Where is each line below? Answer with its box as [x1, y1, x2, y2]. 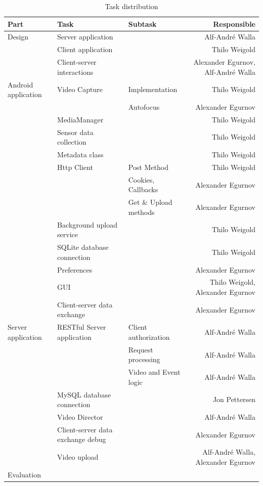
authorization [128, 331, 170, 342]
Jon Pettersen [212, 394, 255, 405]
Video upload [57, 452, 99, 462]
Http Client [57, 161, 93, 172]
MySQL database [57, 389, 111, 400]
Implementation [128, 84, 178, 95]
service [57, 229, 78, 240]
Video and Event [128, 367, 181, 377]
